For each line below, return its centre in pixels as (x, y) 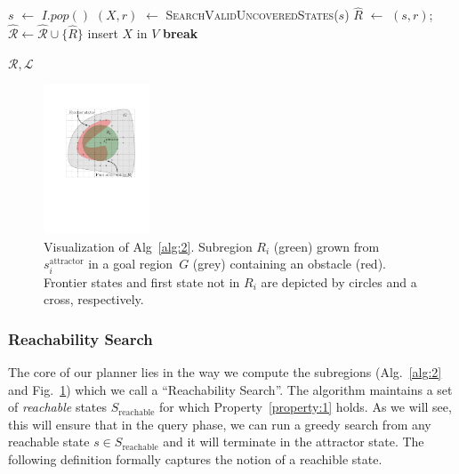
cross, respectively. (94, 299)
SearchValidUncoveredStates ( (252, 15)
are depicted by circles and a (339, 281)
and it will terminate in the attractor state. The (294, 442)
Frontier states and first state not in (142, 281)
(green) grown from (326, 246)
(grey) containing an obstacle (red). (289, 264)
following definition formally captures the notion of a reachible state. (195, 458)
